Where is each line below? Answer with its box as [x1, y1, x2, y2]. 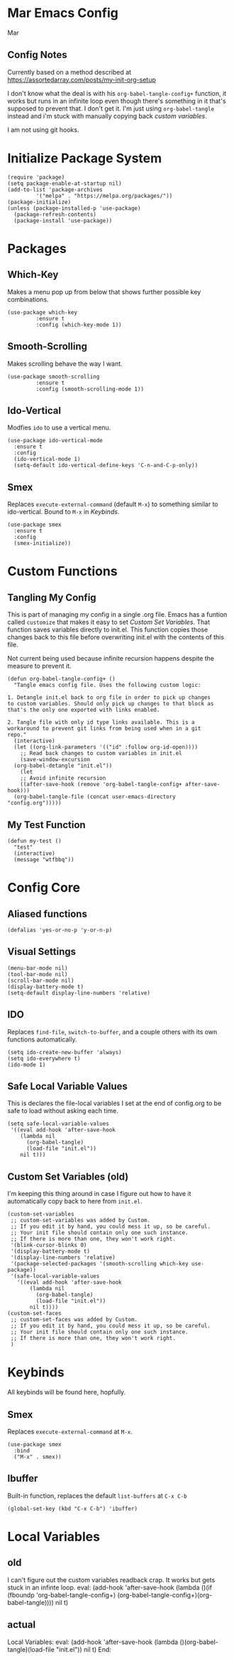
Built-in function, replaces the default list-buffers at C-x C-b [7, 1491, 187, 1500]
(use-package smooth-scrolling [7, 373, 100, 380]
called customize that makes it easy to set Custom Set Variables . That [7, 618, 211, 627]
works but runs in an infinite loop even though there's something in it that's [7, 96, 226, 105]
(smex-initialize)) [13, 540, 72, 547]
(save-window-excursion [20, 756, 91, 764]
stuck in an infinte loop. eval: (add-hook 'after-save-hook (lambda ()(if [7, 1583, 213, 1592]
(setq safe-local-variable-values [7, 1120, 110, 1128]
